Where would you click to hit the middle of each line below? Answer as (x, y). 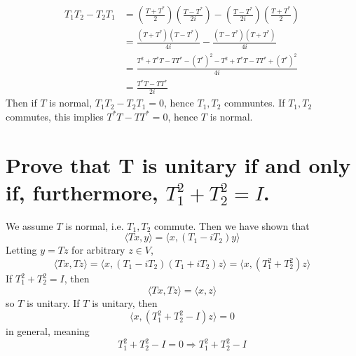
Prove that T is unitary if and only (178, 164)
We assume (29, 225)
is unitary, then (125, 302)
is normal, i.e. (95, 225)
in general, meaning (48, 331)
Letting (21, 250)
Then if (21, 103)
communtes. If (255, 103)
